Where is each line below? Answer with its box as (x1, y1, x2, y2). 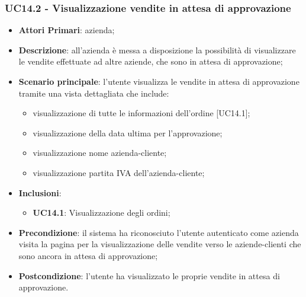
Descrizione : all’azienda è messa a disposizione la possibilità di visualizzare (18, 43, 296, 56)
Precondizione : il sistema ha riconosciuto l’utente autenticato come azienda (18, 226, 299, 238)
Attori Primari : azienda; (18, 24, 115, 36)
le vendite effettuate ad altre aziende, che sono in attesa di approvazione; (18, 55, 283, 68)
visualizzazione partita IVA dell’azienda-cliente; (33, 166, 205, 178)
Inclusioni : (18, 186, 62, 199)
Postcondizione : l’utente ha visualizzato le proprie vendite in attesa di (18, 269, 280, 282)
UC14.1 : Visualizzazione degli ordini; (33, 206, 170, 219)
